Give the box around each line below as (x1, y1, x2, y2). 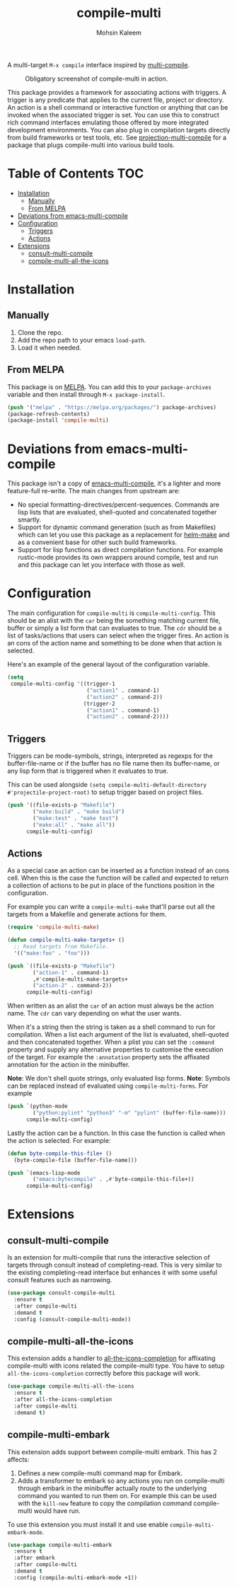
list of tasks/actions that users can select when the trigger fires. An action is (7, 631, 229, 640)
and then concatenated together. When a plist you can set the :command (7, 1038, 214, 1047)
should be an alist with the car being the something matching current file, (7, 616, 221, 625)
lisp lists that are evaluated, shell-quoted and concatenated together (17, 508, 217, 517)
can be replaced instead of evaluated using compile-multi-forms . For (7, 1081, 209, 1091)
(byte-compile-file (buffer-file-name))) (13, 1156, 138, 1163)
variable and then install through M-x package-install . (7, 390, 165, 398)
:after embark (13, 1555, 55, 1562)
